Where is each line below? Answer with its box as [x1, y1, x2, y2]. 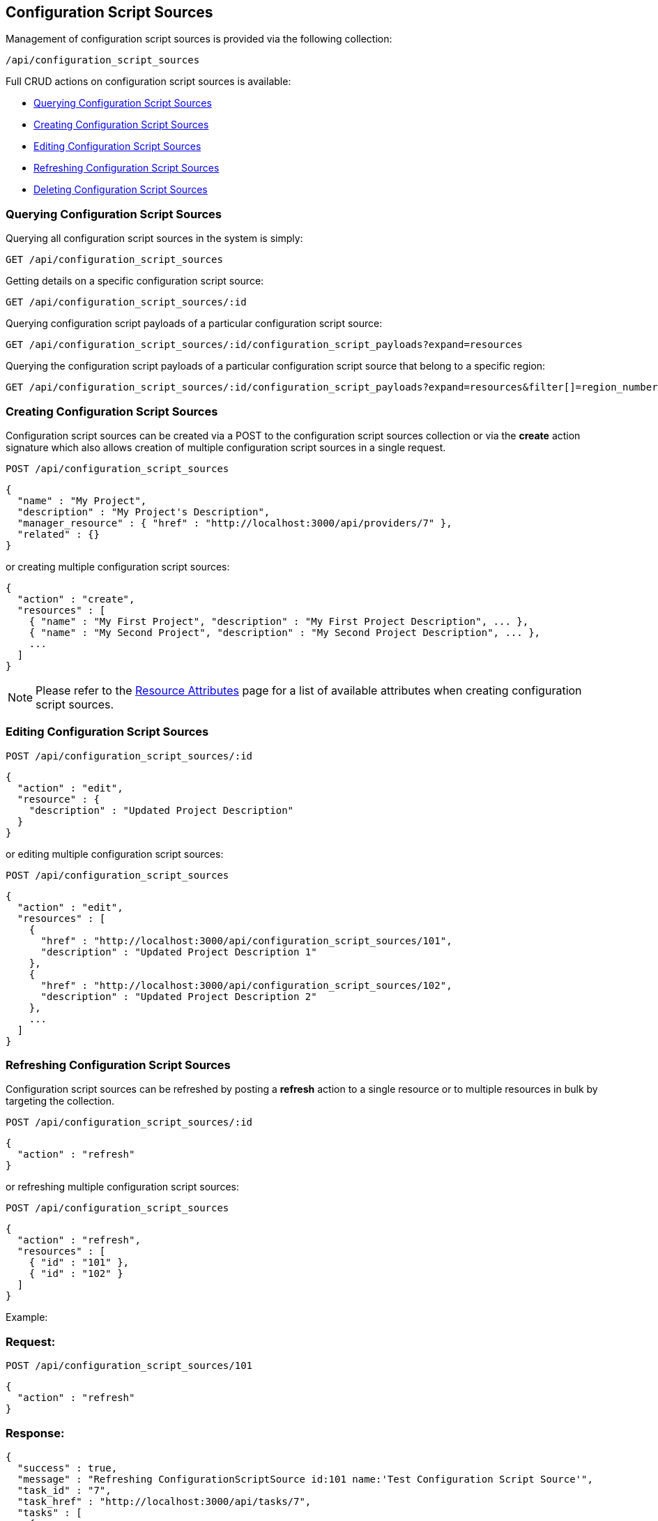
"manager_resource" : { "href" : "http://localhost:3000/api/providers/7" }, [17, 517, 452, 529]
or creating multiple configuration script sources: [6, 560, 230, 573]
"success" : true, [17, 1462, 118, 1474]
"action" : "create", [17, 593, 135, 605]
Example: [6, 1311, 48, 1324]
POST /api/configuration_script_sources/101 [6, 1360, 253, 1372]
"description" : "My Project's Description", [17, 506, 270, 517]
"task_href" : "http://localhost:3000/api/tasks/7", [17, 1495, 312, 1507]
